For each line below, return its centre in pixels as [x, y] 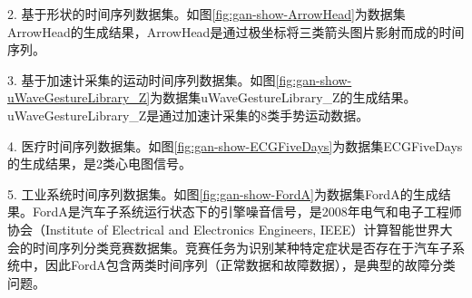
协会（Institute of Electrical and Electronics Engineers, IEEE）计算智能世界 [224, 229]
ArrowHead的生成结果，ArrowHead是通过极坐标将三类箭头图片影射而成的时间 [236, 31]
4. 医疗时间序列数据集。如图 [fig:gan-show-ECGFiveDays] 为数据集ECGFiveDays [235, 145]
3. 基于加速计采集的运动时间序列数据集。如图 [142, 79]
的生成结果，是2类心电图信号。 [99, 163]
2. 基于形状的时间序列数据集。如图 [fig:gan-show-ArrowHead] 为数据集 [206, 14]
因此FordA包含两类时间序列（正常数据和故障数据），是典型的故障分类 [250, 265]
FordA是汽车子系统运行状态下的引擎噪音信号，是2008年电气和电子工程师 [247, 211]
